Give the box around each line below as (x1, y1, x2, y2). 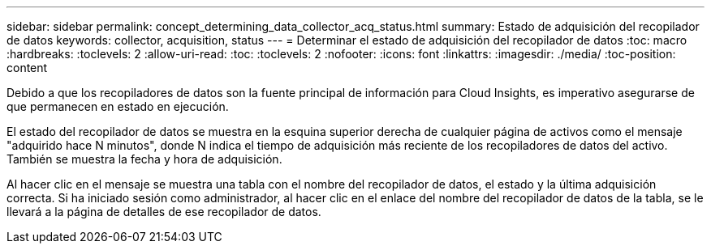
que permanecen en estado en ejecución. (6, 100, 229, 113)
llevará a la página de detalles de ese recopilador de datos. (6, 205, 321, 218)
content (6, 61, 48, 74)
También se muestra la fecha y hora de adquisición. (6, 152, 282, 166)
